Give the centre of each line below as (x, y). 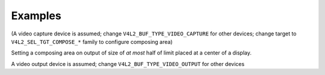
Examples (36, 16)
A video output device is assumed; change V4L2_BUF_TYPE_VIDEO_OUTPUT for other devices (128, 64)
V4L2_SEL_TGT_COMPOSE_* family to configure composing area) (92, 41)
